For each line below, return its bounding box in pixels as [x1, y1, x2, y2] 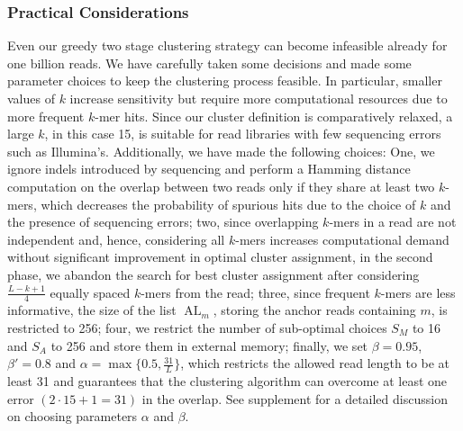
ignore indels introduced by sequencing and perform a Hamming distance [7, 159, 411, 178]
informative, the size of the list [7, 301, 177, 319]
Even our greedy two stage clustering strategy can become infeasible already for [7, 36, 448, 55]
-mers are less [380, 283, 456, 301]
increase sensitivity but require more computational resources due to [69, 89, 448, 107]
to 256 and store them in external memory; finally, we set [50, 336, 368, 355]
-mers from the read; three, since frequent [141, 283, 370, 301]
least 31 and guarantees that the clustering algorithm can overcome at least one [7, 371, 448, 390]
